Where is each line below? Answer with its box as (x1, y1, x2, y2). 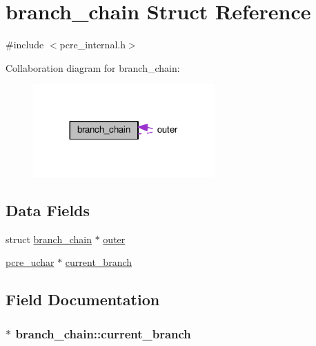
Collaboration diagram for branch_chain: (6, 60, 180, 75)
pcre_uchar (6, 255, 55, 269)
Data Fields (6, 199, 90, 220)
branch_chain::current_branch (15, 325, 191, 342)
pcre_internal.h (59, 37, 126, 52)
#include (6, 37, 44, 52)
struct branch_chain (6, 231, 92, 246)
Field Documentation (6, 289, 160, 310)
